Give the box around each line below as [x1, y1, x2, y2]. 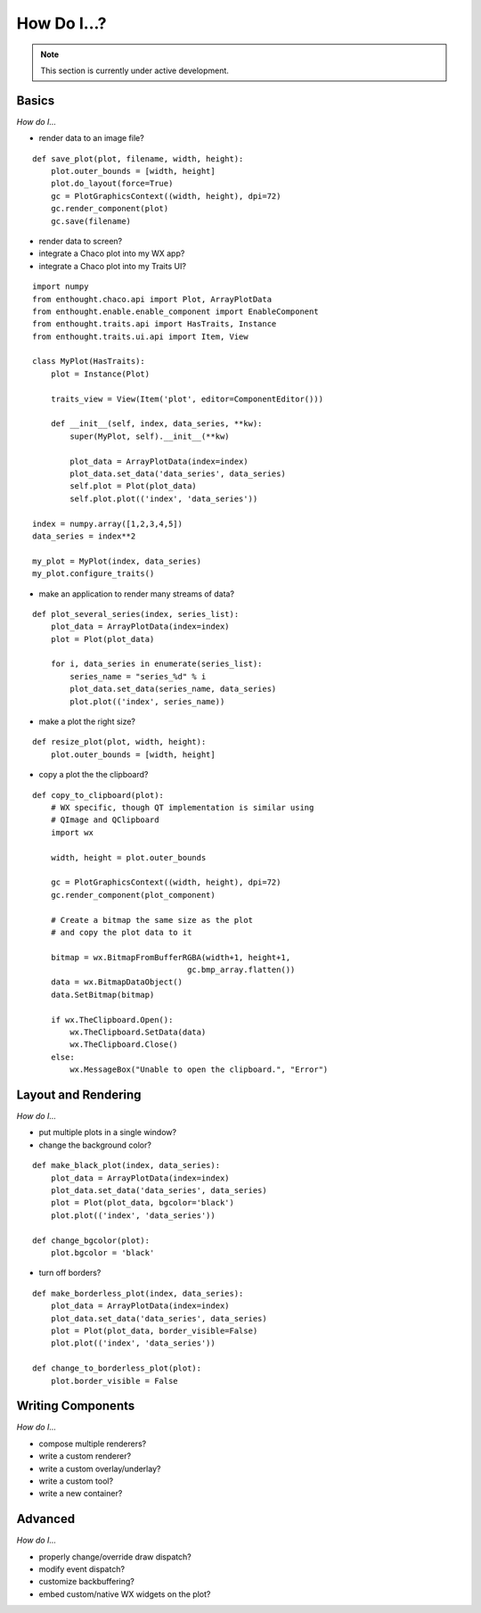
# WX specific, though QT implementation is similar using [50, 802, 314, 812]
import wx [50, 827, 94, 837]
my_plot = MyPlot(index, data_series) [32, 555, 202, 566]
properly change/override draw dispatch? [38, 1551, 192, 1562]
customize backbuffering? [38, 1576, 135, 1587]
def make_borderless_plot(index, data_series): [32, 1288, 244, 1298]
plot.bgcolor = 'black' [50, 1248, 155, 1257]
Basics [16, 93, 55, 108]
